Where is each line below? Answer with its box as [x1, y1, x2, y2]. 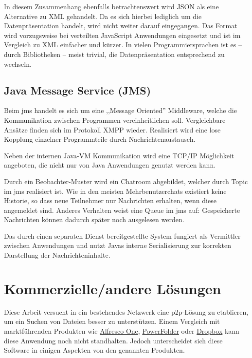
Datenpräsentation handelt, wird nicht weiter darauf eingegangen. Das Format [4, 20, 237, 31]
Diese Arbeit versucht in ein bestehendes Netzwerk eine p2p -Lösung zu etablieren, [4, 306, 249, 317]
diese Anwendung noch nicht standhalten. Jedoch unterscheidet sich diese [4, 335, 223, 345]
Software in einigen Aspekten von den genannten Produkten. [4, 345, 185, 355]
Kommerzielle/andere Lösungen [4, 278, 221, 298]
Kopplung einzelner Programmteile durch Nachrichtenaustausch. [4, 134, 196, 144]
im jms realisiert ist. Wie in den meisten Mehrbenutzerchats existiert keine [4, 186, 227, 196]
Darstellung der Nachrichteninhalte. [4, 250, 110, 260]
